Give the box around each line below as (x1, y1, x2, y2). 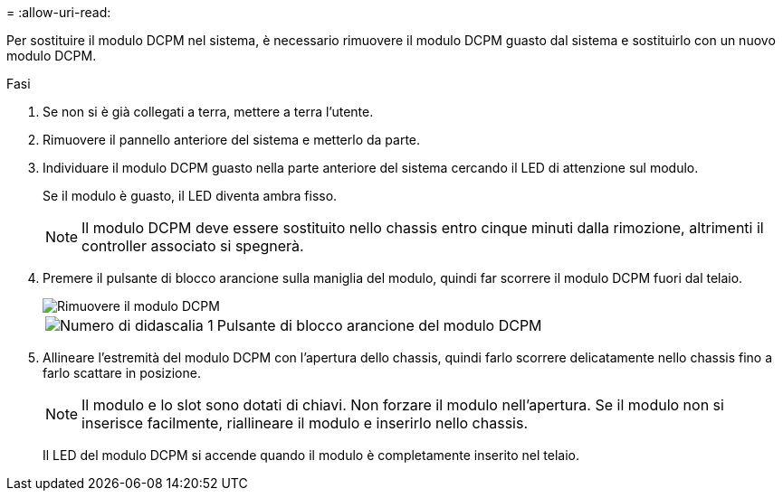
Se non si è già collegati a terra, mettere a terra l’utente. (43, 104, 374, 119)
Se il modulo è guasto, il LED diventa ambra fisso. (43, 188, 338, 203)
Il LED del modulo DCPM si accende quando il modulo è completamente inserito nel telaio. (43, 447, 579, 463)
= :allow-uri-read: (6, 5, 111, 20)
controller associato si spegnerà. (81, 237, 304, 255)
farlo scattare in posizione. (43, 365, 201, 381)
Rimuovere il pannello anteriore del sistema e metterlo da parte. (43, 132, 421, 147)
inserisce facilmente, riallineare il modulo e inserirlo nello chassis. (81, 414, 529, 432)
